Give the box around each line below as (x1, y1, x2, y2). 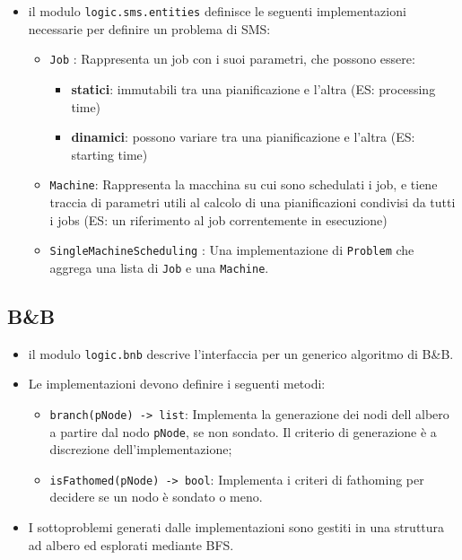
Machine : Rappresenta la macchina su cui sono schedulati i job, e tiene (49, 175, 438, 194)
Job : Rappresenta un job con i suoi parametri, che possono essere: (49, 49, 415, 68)
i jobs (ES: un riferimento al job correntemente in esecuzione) (49, 210, 388, 229)
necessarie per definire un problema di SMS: (28, 19, 271, 38)
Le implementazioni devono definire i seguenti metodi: (28, 374, 326, 393)
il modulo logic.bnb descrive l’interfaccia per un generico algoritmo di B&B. (28, 344, 454, 363)
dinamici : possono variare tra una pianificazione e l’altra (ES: (71, 127, 415, 146)
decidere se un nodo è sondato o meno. (49, 487, 263, 506)
